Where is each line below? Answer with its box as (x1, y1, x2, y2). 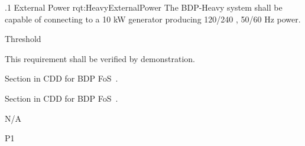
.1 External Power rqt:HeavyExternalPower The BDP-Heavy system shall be (5, 1, 283, 13)
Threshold (5, 33, 41, 45)
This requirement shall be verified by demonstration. (5, 52, 196, 64)
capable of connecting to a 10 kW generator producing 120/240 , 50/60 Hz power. (5, 12, 301, 25)
